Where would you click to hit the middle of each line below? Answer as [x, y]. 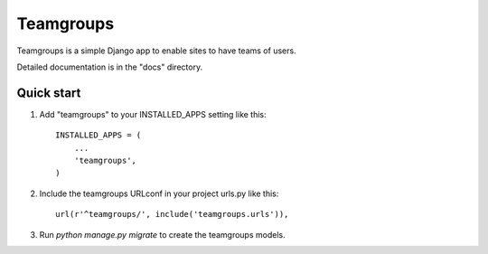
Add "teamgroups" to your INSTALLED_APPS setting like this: [153, 114]
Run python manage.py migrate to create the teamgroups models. [162, 234]
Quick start [49, 93]
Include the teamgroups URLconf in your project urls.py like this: [159, 193]
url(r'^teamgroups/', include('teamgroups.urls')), [172, 214]
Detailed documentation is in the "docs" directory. [110, 67]
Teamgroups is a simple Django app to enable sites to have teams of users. [157, 51]
